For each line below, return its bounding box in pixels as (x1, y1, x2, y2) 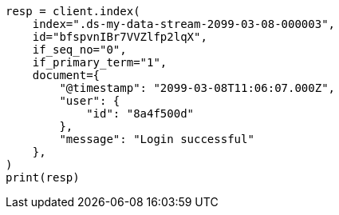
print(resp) (6, 171, 80, 184)
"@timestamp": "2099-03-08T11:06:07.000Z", (59, 82, 336, 94)
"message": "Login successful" (59, 133, 254, 145)
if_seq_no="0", (32, 43, 127, 56)
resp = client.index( (6, 5, 140, 18)
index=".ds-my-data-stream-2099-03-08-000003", (32, 18, 336, 30)
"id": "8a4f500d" (86, 107, 195, 120)
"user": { (59, 94, 120, 107)
